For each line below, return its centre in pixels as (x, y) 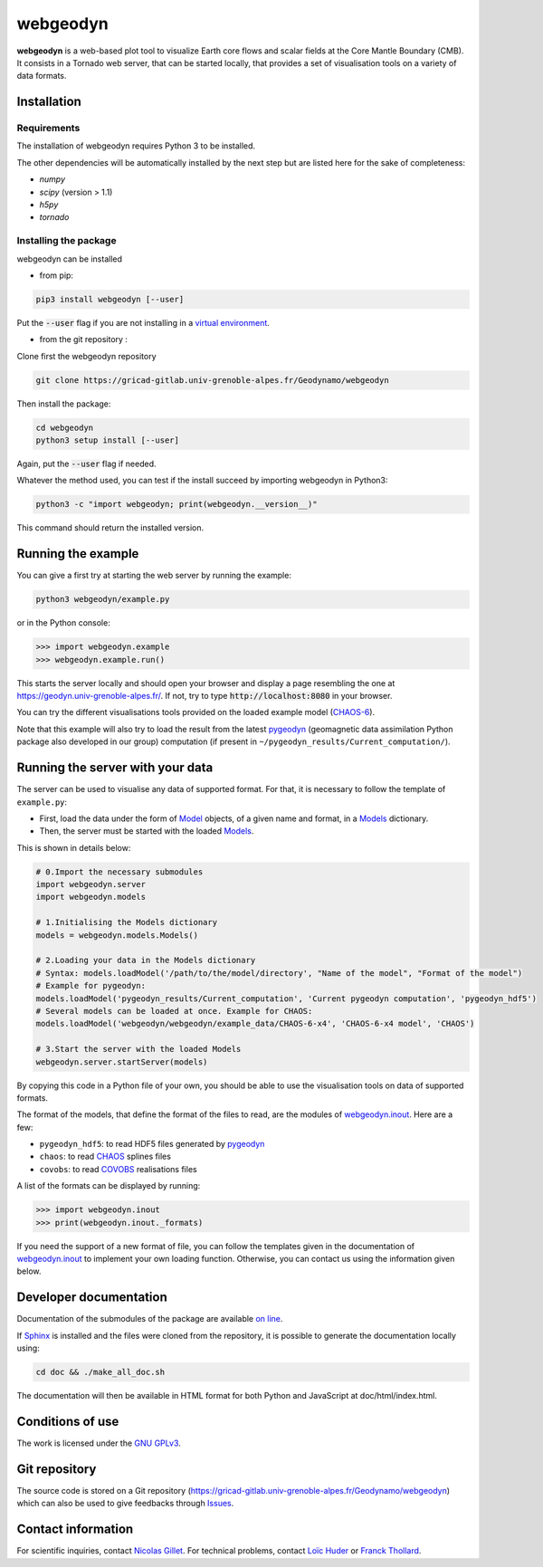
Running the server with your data (115, 768)
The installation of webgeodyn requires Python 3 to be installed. (136, 146)
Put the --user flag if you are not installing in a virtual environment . (143, 322)
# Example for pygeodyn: (91, 986)
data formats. (42, 76)
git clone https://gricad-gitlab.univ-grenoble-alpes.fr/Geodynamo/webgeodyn (212, 380)
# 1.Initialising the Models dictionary (126, 922)
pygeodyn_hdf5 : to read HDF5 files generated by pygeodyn (152, 1144)
